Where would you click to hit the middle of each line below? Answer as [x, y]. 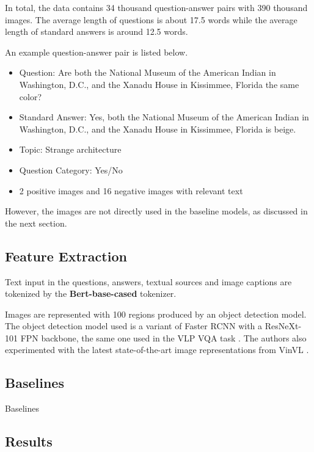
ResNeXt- [283, 326]
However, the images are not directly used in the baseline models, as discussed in [156, 211]
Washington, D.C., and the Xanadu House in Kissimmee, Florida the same [159, 84]
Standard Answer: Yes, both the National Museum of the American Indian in [164, 117]
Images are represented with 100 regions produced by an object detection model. [156, 314]
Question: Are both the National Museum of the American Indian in [148, 72]
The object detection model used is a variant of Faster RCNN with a [134, 326]
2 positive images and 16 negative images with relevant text [131, 190]
